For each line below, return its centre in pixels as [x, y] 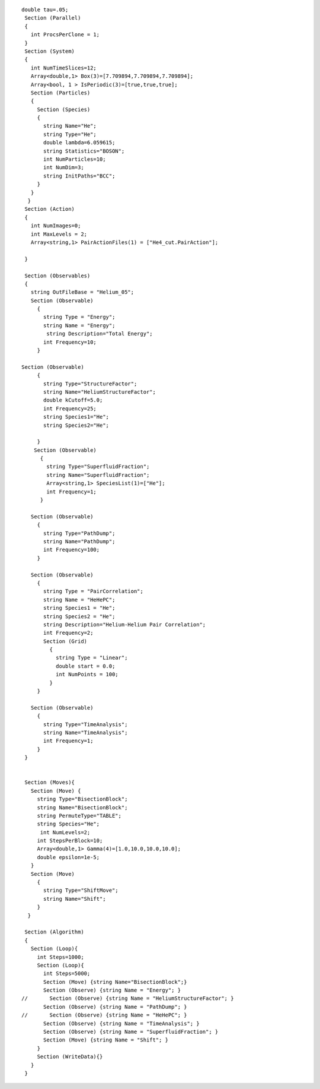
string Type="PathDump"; [79, 533]
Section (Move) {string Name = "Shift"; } [106, 1040]
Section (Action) [50, 209]
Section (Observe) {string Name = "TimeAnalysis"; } [121, 1023]
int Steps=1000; [60, 957]
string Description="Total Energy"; [100, 334]
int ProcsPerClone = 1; [65, 35]
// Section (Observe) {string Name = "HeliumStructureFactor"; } [128, 998]
